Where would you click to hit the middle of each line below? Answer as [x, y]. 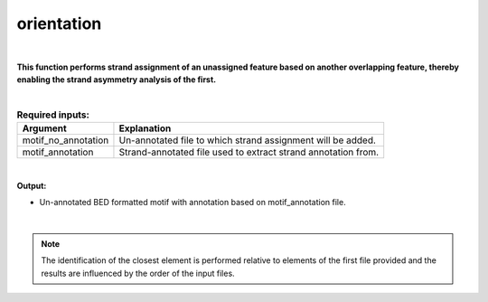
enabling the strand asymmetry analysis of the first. [117, 80]
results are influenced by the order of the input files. [138, 273]
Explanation [145, 128]
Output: [32, 185]
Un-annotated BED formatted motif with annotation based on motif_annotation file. [193, 203]
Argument [44, 128]
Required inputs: [53, 115]
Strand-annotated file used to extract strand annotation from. [249, 152]
